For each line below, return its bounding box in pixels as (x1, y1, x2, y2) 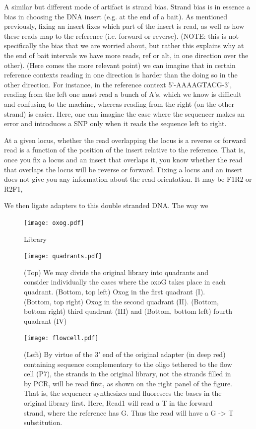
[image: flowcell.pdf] (24, 335, 99, 342)
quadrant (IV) (24, 315, 67, 326)
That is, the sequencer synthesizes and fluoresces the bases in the (24, 388, 222, 398)
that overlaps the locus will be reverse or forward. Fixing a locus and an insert (4, 164, 243, 174)
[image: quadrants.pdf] (24, 253, 102, 260)
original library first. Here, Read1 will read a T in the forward (24, 397, 213, 408)
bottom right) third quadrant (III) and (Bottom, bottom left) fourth (24, 306, 233, 316)
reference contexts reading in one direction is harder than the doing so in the (4, 70, 238, 80)
